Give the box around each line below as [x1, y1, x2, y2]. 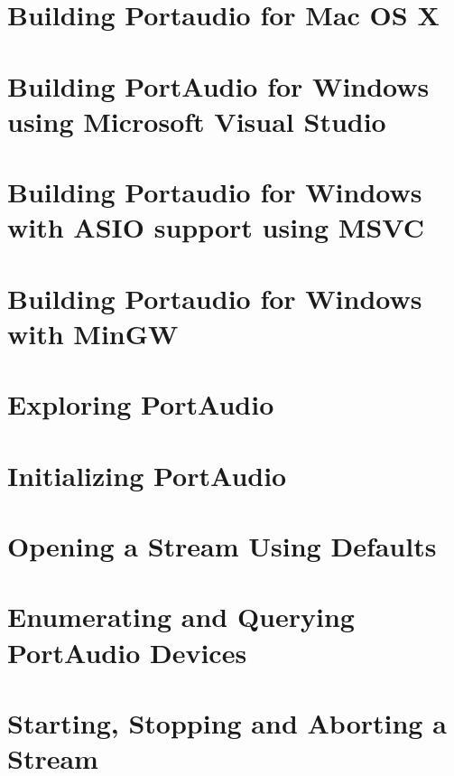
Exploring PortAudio [7, 386, 274, 423]
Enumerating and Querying [7, 598, 355, 635]
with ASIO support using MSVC [7, 209, 425, 246]
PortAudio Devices [7, 633, 247, 670]
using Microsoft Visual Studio [7, 102, 386, 139]
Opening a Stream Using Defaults [7, 528, 437, 564]
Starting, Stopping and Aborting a [7, 704, 447, 741]
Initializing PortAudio [7, 456, 287, 493]
